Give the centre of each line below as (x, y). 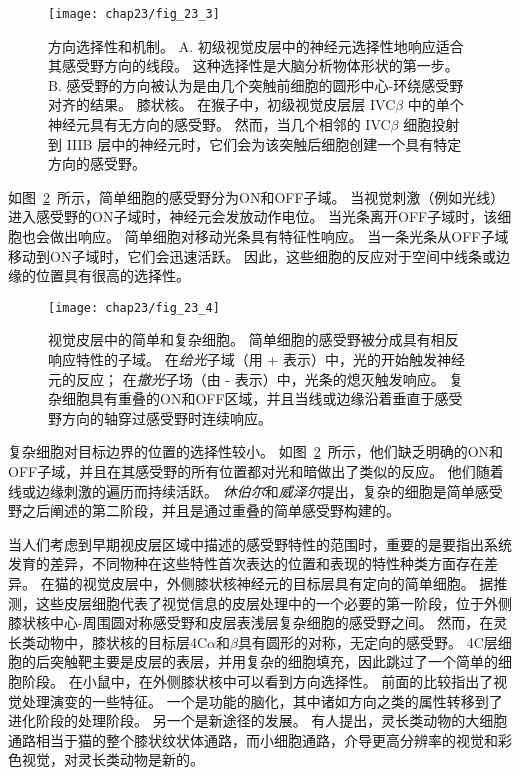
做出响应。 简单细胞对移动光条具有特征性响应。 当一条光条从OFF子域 (279, 236)
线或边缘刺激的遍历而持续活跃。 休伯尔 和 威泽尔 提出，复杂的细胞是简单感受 (255, 490)
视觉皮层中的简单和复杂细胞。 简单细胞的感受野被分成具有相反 (253, 339)
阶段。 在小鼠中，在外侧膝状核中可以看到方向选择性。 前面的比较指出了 (257, 680)
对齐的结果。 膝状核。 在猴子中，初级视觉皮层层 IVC (222, 104)
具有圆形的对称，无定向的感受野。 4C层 (368, 641)
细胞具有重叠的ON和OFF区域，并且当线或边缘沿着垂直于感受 (262, 398)
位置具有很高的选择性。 (112, 275)
